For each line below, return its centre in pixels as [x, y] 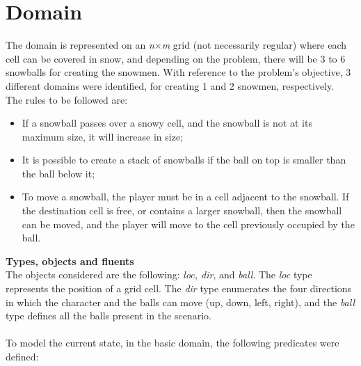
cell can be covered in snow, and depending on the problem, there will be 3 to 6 [176, 58]
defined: [22, 356]
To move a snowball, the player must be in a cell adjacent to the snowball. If [185, 197]
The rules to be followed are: [67, 99]
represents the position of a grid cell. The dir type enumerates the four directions [179, 288]
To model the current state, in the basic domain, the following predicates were [173, 343]
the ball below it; [58, 173]
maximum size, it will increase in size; [103, 136]
